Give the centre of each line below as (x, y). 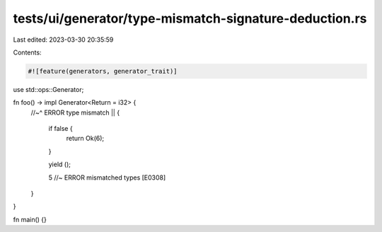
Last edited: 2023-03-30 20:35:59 (63, 40)
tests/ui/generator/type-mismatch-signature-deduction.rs (190, 18)
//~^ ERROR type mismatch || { (75, 112)
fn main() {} (30, 219)
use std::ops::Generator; (48, 89)
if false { (61, 129)
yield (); (59, 164)
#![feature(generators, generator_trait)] (103, 71)
